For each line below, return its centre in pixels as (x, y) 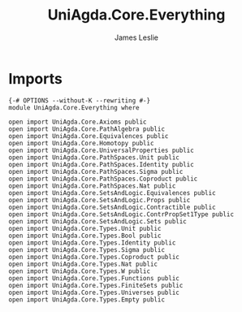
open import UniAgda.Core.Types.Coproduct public (94, 257)
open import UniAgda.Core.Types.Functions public (94, 278)
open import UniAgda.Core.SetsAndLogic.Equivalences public (112, 193)
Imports (35, 78)
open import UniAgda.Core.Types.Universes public (94, 292)
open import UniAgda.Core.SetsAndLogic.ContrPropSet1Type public (121, 214)
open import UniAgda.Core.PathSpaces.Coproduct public (103, 179)
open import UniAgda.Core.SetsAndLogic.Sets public (97, 221)
